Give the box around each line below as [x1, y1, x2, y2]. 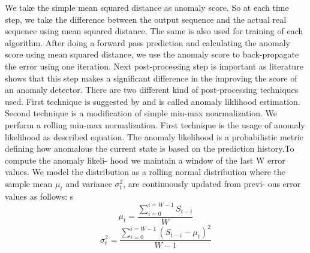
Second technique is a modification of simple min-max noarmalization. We [5, 107, 278, 119]
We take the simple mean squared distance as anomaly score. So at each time [5, 1, 289, 13]
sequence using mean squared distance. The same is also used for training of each [5, 25, 303, 37]
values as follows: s [5, 189, 74, 202]
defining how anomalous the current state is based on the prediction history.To [5, 142, 294, 155]
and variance [65, 177, 112, 189]
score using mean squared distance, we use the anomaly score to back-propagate [5, 48, 299, 61]
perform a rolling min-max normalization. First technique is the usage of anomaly [5, 118, 305, 131]
